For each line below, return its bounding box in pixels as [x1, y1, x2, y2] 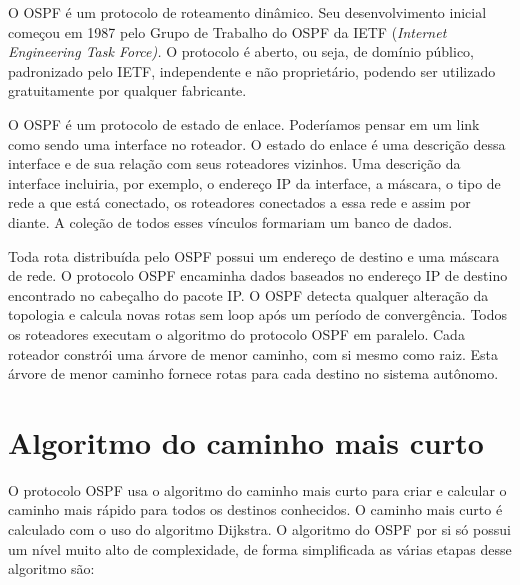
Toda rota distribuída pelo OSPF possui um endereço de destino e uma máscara [8, 245, 500, 266]
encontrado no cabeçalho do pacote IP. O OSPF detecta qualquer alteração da [8, 284, 489, 305]
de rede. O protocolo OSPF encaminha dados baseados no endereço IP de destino [8, 265, 508, 286]
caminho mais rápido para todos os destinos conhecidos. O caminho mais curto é [8, 499, 503, 520]
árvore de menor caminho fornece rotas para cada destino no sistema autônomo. [8, 363, 499, 384]
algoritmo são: [8, 558, 95, 579]
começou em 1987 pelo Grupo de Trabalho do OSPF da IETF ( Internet [8, 21, 447, 42]
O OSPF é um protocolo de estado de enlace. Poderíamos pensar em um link [8, 113, 480, 134]
